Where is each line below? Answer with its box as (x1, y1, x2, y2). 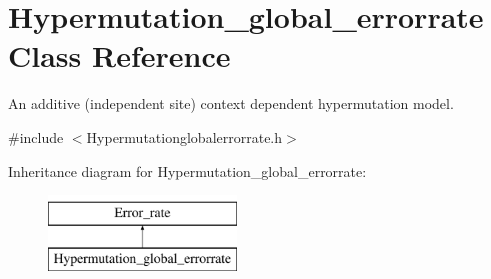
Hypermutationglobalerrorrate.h (86, 126, 283, 147)
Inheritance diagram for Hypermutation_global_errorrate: (8, 160, 367, 181)
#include (8, 126, 64, 147)
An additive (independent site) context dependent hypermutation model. (8, 93, 454, 114)
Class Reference (8, 35, 231, 76)
